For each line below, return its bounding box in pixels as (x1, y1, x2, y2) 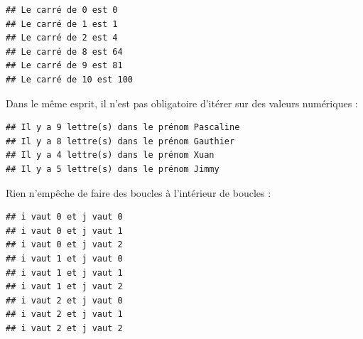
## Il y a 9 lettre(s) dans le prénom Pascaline (6, 122, 240, 133)
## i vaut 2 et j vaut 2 (6, 323, 123, 333)
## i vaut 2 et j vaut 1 (6, 309, 123, 320)
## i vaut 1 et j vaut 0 (6, 253, 123, 264)
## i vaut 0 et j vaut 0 (6, 212, 123, 222)
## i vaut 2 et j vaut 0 (6, 295, 123, 306)
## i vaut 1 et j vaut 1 (6, 267, 123, 278)
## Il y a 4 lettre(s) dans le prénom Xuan (6, 150, 215, 161)
